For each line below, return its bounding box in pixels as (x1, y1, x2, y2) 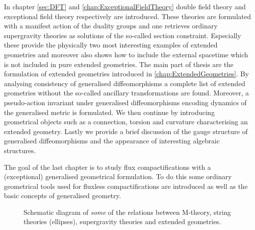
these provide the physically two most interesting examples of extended (4, 40, 218, 50)
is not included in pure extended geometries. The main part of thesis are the (4, 59, 233, 69)
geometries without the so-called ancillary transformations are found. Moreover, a (4, 88, 249, 98)
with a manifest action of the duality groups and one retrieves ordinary (4, 21, 218, 31)
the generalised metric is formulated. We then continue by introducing (4, 107, 215, 117)
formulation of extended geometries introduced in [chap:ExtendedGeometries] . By (4, 69, 249, 79)
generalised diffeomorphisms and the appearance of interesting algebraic (4, 136, 220, 146)
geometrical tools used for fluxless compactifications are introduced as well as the (4, 181, 248, 191)
